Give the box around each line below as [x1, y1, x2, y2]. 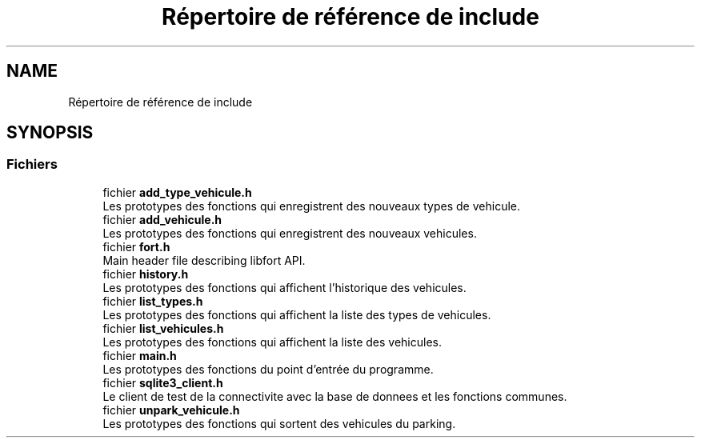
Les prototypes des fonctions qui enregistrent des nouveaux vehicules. [102, 226, 477, 240]
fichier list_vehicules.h [102, 321, 224, 335]
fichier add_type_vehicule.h [102, 185, 252, 199]
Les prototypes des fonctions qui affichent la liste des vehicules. [102, 334, 442, 349]
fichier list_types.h [102, 294, 203, 308]
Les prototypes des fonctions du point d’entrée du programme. [102, 362, 434, 376]
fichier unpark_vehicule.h [102, 402, 240, 417]
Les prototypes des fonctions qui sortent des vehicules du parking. [102, 416, 456, 430]
